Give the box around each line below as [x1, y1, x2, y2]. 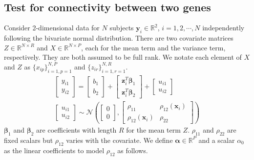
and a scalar [198, 135, 235, 145]
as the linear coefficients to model [4, 145, 105, 155]
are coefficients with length [36, 125, 117, 135]
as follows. [117, 145, 148, 155]
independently [202, 23, 245, 33]
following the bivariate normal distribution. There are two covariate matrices [4, 33, 233, 43]
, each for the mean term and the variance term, [81, 42, 226, 52]
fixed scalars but [4, 135, 53, 145]
